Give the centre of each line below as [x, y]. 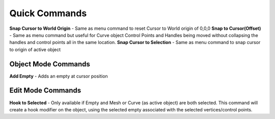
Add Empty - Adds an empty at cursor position [59, 76]
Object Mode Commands [50, 64]
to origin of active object [35, 49]
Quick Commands [48, 13]
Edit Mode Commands [45, 90]
